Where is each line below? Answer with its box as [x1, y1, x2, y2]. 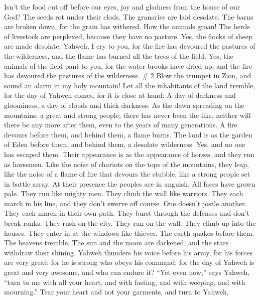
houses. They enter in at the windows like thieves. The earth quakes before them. [4, 227, 254, 238]
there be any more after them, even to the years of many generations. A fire [4, 119, 237, 130]
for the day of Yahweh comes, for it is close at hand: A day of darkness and [4, 90, 236, 100]
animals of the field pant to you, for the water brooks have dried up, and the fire [4, 60, 252, 71]
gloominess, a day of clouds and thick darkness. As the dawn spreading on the [4, 99, 244, 110]
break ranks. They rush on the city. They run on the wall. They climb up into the [4, 218, 256, 228]
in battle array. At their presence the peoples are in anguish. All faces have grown [4, 178, 255, 189]
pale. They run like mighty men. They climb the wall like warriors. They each [4, 188, 243, 199]
